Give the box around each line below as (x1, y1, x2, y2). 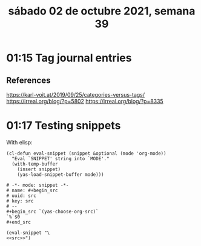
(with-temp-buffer (12, 161, 59, 167)
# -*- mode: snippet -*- (6, 182, 69, 188)
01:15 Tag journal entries (6, 51, 132, 65)
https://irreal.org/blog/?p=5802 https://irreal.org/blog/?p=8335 (6, 98, 163, 105)
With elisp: (6, 138, 33, 146)
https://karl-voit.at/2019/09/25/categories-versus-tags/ (6, 91, 145, 98)
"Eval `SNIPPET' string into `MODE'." (12, 155, 110, 161)
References (6, 75, 51, 85)
